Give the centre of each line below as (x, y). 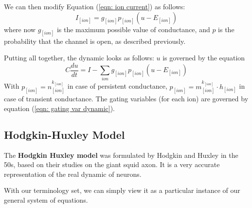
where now (20, 29)
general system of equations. (46, 200)
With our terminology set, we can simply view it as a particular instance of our (122, 190)
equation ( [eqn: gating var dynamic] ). (59, 108)
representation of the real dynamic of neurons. (73, 174)
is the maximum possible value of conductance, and (133, 29)
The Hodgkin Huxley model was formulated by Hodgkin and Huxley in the (121, 155)
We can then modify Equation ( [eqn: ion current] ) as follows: (95, 6)
